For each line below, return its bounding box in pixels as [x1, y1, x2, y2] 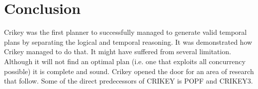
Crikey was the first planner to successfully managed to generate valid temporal [4, 27, 247, 37]
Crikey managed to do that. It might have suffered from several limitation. [4, 46, 231, 57]
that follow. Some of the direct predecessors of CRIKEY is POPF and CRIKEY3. [4, 76, 253, 86]
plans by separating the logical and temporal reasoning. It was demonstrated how [4, 36, 253, 47]
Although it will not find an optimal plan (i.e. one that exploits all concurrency [4, 56, 246, 66]
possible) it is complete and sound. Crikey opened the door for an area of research [4, 66, 254, 76]
